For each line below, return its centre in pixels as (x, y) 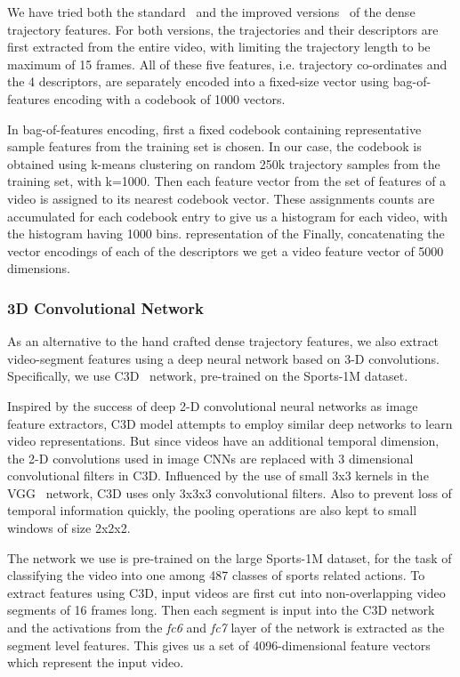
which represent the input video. (96, 662)
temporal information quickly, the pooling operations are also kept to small (212, 510)
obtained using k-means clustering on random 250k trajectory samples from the (224, 163)
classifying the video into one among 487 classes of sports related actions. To (216, 575)
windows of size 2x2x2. (69, 528)
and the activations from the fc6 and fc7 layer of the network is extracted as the (226, 628)
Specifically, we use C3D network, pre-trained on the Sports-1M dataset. (208, 376)
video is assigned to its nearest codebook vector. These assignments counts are (221, 198)
